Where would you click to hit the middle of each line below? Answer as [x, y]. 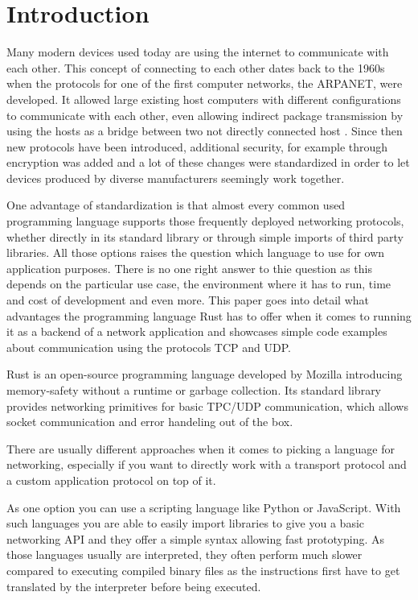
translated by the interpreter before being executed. [134, 586]
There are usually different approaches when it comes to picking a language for [201, 448]
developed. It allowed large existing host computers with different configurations [204, 99]
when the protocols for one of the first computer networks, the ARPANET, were [205, 83]
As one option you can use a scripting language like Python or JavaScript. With [204, 507]
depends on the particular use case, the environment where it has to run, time [199, 284]
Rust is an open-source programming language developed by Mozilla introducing [205, 374]
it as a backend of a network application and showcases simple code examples [197, 331]
